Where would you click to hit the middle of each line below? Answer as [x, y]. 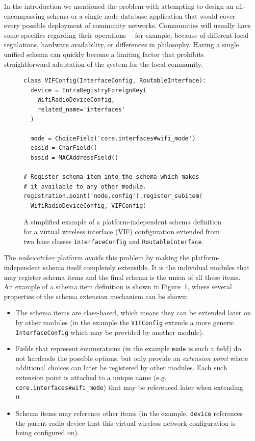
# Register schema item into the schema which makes [111, 177]
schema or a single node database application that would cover [141, 15]
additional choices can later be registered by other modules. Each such [121, 368]
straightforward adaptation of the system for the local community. [103, 64]
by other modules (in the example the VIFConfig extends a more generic [125, 322]
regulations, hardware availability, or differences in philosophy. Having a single [122, 44]
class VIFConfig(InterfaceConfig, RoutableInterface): [115, 81]
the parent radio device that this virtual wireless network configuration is [126, 423]
